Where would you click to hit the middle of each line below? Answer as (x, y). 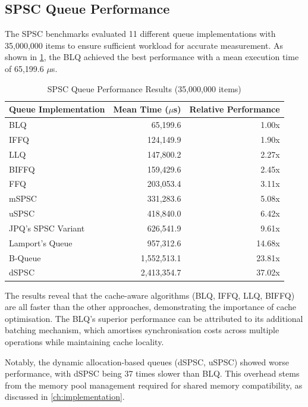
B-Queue (25, 257)
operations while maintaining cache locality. (84, 341)
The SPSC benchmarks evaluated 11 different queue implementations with (140, 34)
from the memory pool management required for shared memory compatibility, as (154, 385)
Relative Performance (235, 109)
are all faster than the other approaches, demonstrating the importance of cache (151, 307)
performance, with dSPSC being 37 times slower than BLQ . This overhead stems (152, 373)
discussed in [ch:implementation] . (65, 397)
